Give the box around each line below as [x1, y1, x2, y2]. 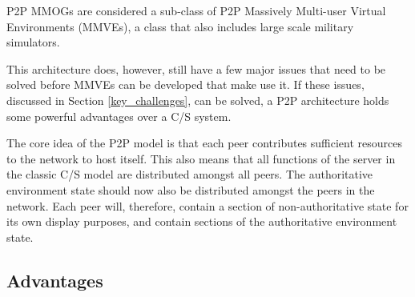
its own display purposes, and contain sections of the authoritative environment [6, 213, 397, 230]
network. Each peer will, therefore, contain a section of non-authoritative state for [6, 197, 409, 214]
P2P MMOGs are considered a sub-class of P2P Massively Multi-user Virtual [6, 2, 386, 18]
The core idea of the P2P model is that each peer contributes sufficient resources [6, 134, 403, 151]
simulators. [6, 34, 60, 50]
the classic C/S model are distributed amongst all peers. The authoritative [6, 166, 373, 183]
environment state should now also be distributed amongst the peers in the [6, 181, 375, 198]
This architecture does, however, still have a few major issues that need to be [6, 60, 386, 77]
